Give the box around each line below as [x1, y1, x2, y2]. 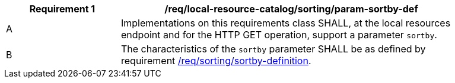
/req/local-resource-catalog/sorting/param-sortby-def [164, 3, 418, 15]
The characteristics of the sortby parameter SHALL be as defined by [121, 43, 426, 55]
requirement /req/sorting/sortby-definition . [121, 55, 311, 67]
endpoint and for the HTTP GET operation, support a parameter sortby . [121, 29, 437, 41]
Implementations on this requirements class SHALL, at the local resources [121, 17, 451, 29]
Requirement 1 [29, 3, 96, 15]
